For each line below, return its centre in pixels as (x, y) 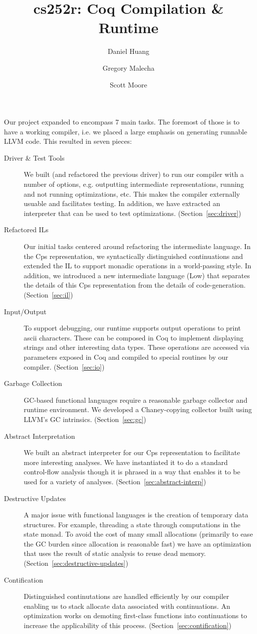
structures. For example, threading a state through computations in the (132, 524)
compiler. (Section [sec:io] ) (64, 366)
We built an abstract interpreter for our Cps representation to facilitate (132, 452)
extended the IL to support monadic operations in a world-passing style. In (138, 266)
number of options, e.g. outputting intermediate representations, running (134, 184)
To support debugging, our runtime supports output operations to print (132, 328)
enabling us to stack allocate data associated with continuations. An (127, 606)
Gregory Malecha (128, 67)
